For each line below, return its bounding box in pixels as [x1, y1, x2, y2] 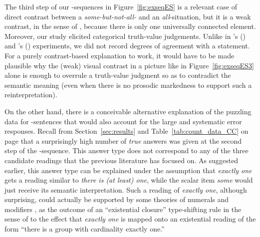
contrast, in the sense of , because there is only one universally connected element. [4, 21, 256, 31]
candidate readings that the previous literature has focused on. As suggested [4, 155, 239, 165]
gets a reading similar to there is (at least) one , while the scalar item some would [4, 175, 253, 185]
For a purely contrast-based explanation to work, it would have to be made [4, 50, 235, 60]
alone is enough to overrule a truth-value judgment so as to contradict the [4, 70, 231, 80]
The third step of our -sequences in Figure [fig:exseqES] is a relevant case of [4, 1, 238, 11]
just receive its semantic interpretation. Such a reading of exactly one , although [4, 184, 247, 195]
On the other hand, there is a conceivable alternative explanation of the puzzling [4, 106, 252, 116]
